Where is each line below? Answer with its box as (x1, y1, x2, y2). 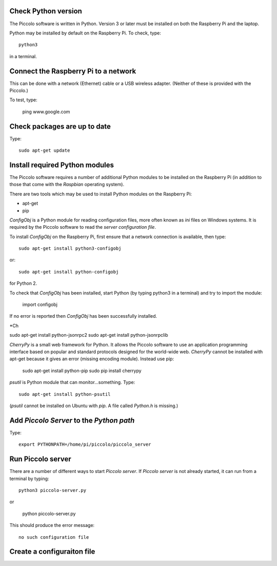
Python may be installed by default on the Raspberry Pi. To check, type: (9, 30, 161, 36)
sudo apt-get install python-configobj (18, 269, 119, 275)
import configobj (22, 301, 57, 308)
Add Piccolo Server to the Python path (9, 416, 135, 425)
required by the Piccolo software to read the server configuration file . (9, 224, 156, 230)
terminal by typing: (9, 476, 49, 482)
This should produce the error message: (9, 522, 95, 528)
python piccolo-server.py (22, 510, 76, 517)
